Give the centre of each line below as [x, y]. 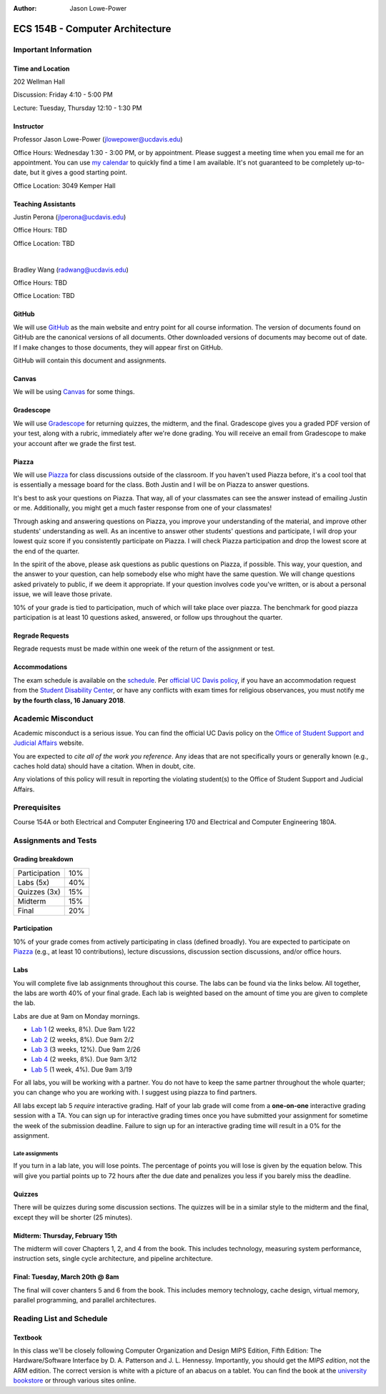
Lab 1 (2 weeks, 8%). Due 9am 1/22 [83, 1029]
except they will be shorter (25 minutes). [73, 1217]
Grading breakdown [44, 859]
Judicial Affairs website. [49, 743]
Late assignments [36, 1153]
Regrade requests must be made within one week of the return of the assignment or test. [144, 649]
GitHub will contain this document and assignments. [90, 360]
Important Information [53, 49]
